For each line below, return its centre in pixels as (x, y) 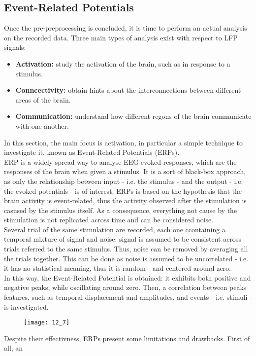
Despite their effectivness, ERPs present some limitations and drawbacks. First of (127, 338)
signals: (15, 47)
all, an (14, 348)
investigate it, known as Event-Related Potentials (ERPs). (92, 152)
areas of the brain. (43, 99)
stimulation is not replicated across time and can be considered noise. (109, 220)
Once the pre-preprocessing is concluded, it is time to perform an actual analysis (126, 28)
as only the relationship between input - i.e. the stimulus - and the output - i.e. (124, 181)
